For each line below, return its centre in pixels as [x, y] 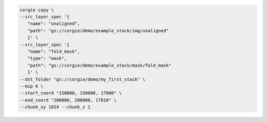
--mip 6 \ [32, 86]
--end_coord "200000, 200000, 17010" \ [68, 100]
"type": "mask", [47, 59]
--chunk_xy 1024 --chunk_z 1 [55, 107]
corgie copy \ [37, 10]
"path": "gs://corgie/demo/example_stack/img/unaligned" [98, 30]
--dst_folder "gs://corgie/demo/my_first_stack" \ [83, 79]
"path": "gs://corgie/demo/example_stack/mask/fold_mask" [100, 65]
